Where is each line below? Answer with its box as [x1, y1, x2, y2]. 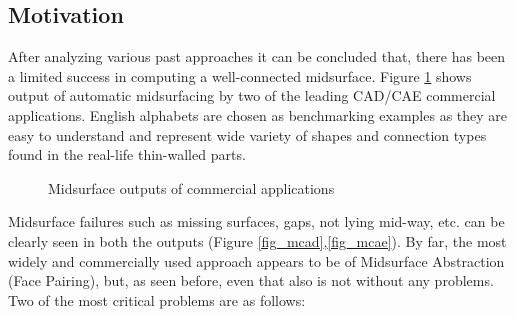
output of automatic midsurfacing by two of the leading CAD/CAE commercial [8, 85, 496, 106]
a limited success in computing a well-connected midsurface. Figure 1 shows [8, 65, 472, 86]
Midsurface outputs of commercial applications [48, 177, 335, 198]
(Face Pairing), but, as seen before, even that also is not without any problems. [8, 270, 494, 291]
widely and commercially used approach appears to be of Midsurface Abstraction [8, 250, 505, 271]
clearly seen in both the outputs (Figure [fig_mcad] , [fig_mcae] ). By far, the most [8, 230, 507, 251]
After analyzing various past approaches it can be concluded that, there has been [8, 46, 506, 67]
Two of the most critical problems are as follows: [8, 289, 306, 310]
